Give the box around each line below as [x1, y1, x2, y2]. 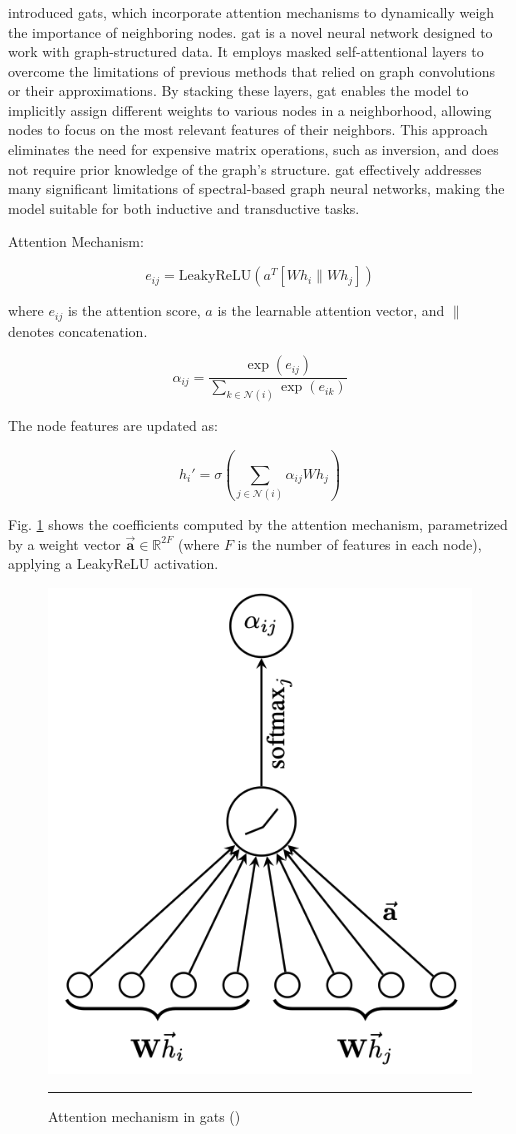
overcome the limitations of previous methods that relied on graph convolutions [8, 60, 495, 81]
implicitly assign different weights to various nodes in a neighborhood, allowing [8, 99, 492, 120]
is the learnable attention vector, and [217, 300, 445, 321]
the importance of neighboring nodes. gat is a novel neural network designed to [8, 21, 493, 42]
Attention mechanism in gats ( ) [48, 1106, 241, 1127]
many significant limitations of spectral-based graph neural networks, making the [8, 178, 505, 199]
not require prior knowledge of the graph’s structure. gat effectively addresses [8, 158, 482, 179]
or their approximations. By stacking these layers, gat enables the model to [8, 80, 469, 101]
